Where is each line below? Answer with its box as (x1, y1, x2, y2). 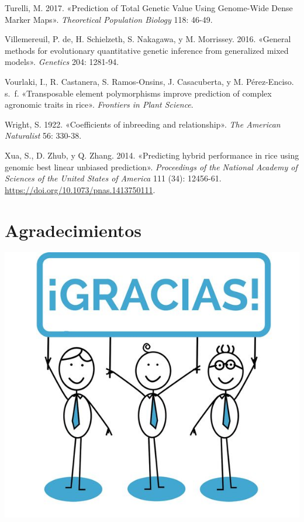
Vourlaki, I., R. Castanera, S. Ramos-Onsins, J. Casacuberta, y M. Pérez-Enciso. (5, 75, 294, 87)
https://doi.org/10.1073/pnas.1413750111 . (5, 183, 156, 195)
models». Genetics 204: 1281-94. (5, 56, 119, 68)
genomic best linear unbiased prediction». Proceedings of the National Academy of (5, 160, 298, 173)
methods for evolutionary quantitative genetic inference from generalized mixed (5, 44, 289, 56)
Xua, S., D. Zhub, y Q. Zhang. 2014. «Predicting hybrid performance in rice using (5, 149, 299, 161)
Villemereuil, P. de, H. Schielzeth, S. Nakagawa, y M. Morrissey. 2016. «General (5, 33, 291, 45)
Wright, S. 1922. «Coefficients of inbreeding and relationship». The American (5, 118, 281, 130)
